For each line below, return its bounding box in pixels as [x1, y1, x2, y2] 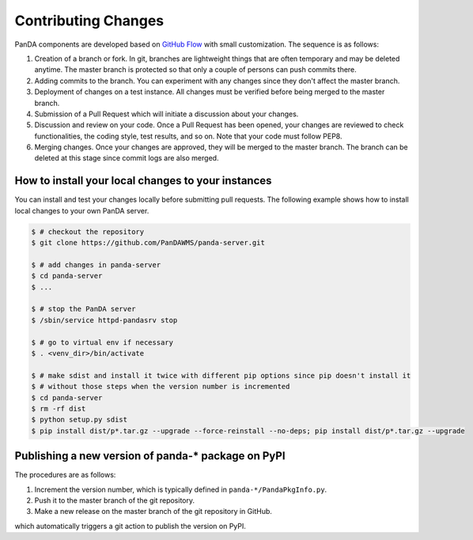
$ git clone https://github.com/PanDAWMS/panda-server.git [31, 238, 265, 247]
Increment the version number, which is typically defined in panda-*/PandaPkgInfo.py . [34, 485, 327, 494]
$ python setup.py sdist [31, 415, 128, 425]
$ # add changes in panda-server [31, 260, 161, 269]
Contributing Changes [14, 12, 165, 29]
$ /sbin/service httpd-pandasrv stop [31, 315, 178, 324]
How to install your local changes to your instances [14, 174, 272, 187]
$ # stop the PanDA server [31, 304, 136, 314]
